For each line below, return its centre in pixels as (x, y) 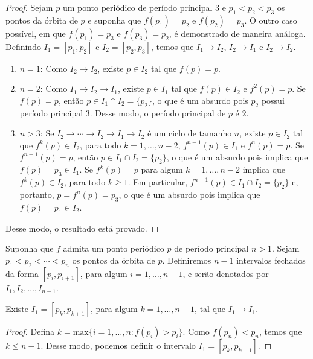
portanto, (37, 194)
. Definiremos (187, 260)
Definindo (23, 46)
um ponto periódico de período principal (137, 7)
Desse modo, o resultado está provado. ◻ (82, 228)
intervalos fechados (271, 260)
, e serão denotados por (226, 273)
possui (273, 100)
